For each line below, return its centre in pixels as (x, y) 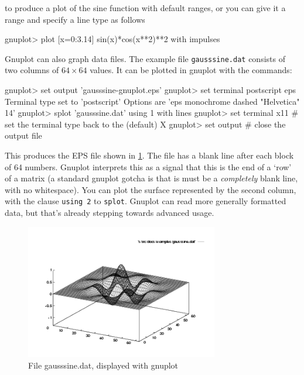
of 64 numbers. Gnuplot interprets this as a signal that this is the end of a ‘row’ (148, 166)
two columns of (32, 70)
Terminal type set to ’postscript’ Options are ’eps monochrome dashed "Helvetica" (152, 101)
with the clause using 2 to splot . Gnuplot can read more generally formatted (146, 201)
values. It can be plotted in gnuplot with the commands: (191, 70)
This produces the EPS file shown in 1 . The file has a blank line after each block (149, 155)
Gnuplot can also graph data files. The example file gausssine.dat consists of (145, 58)
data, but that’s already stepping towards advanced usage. (110, 213)
